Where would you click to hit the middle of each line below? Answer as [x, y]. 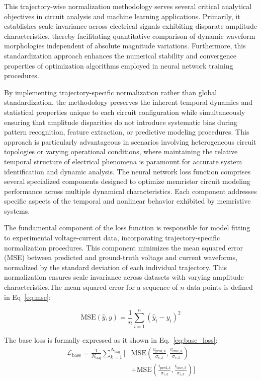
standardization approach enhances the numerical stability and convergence [120, 55]
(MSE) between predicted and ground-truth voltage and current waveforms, [121, 257]
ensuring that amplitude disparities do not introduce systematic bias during [121, 122]
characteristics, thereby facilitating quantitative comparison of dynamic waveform [130, 36]
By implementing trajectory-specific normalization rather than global [111, 92]
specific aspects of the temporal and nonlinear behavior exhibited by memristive [127, 201]
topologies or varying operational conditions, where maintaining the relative [121, 151]
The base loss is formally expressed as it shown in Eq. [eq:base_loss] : [111, 340]
